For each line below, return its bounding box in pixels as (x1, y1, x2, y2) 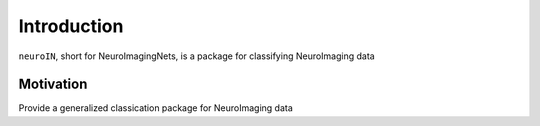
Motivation (18, 76, 88, 93)
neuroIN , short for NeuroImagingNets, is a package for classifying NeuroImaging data (18, 50, 375, 62)
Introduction (18, 15, 124, 37)
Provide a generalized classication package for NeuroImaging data (18, 102, 294, 114)
